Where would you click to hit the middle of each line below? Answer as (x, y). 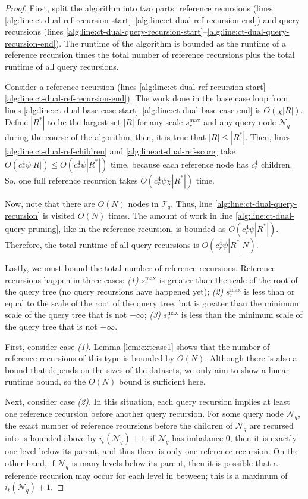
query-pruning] (32, 228)
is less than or (269, 291)
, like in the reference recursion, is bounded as (142, 228)
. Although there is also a (251, 358)
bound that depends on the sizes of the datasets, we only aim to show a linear (147, 369)
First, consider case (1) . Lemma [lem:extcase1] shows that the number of (137, 346)
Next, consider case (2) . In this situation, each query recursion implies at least (147, 401)
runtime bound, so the (45, 381)
